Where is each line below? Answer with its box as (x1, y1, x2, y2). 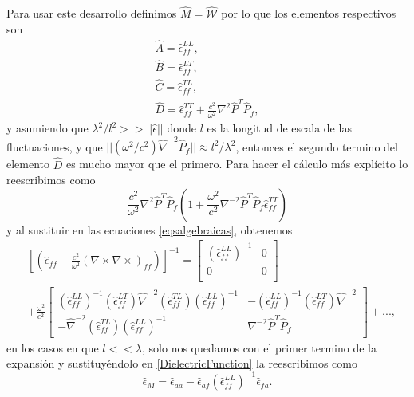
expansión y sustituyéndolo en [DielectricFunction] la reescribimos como (6, 355, 357, 371)
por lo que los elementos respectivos (221, 5, 396, 22)
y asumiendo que (6, 120, 89, 136)
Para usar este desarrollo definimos (6, 5, 177, 22)
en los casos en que (6, 339, 99, 356)
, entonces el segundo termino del (235, 138, 398, 155)
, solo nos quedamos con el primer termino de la (142, 339, 377, 356)
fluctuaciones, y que (6, 138, 103, 155)
